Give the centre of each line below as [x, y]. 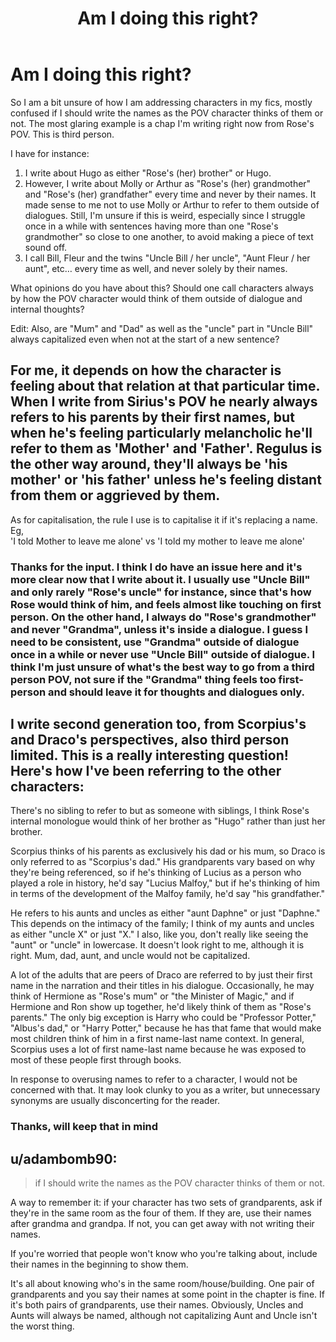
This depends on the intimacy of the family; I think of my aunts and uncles [162, 924]
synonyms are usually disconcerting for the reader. [115, 1101]
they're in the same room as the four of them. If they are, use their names [161, 1213]
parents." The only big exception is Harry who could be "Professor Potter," [163, 1018]
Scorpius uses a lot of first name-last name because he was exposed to [158, 1049]
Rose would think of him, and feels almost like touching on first [166, 604]
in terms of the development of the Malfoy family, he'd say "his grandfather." [168, 894]
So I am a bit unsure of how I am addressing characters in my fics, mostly [161, 102]
